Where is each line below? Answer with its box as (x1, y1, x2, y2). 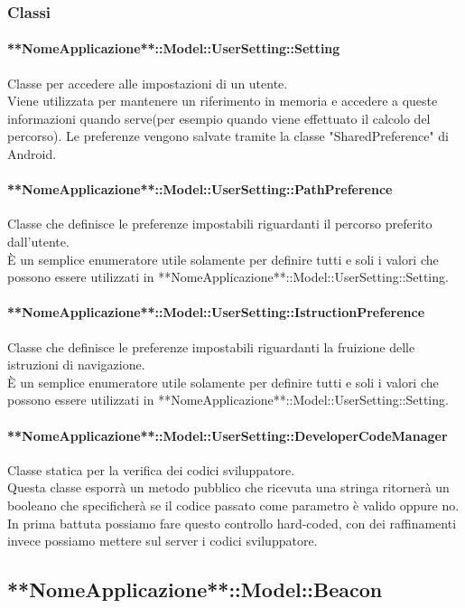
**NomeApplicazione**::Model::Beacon (7, 575, 383, 603)
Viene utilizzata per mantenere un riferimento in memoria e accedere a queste (7, 91, 438, 110)
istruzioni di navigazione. (7, 355, 145, 374)
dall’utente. (7, 232, 70, 250)
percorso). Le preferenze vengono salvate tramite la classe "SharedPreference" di (7, 126, 449, 145)
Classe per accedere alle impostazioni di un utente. (7, 73, 288, 92)
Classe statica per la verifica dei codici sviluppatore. (7, 460, 295, 479)
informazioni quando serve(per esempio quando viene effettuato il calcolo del (7, 108, 431, 127)
